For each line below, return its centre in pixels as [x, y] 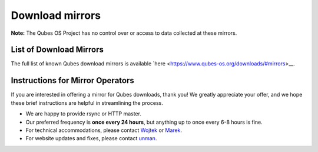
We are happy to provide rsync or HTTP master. [83, 114]
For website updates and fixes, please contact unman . [91, 138]
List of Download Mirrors [57, 50]
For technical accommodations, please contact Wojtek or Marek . [104, 130]
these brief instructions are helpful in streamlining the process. [87, 103]
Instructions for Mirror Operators [73, 80]
